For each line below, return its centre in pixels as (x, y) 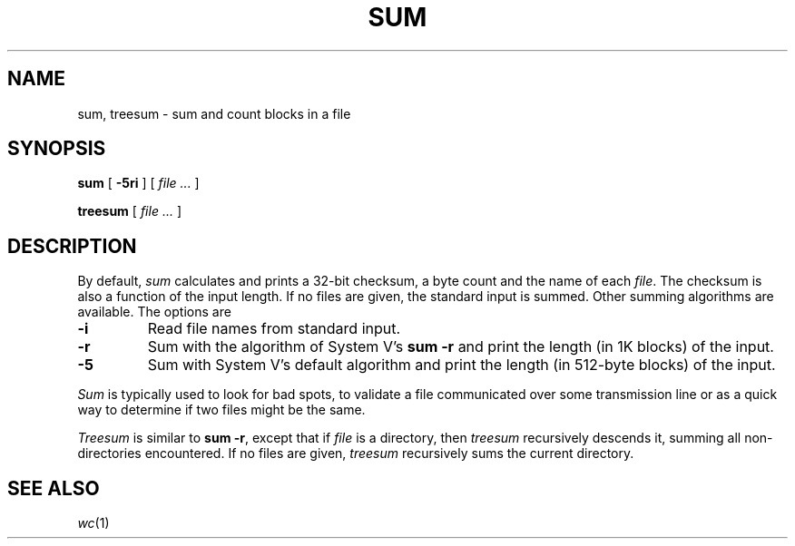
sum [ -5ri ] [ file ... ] (138, 183)
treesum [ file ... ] (130, 211)
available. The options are (154, 312)
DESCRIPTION (72, 246)
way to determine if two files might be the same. (221, 410)
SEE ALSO (54, 488)
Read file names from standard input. (274, 329)
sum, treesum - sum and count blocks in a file (214, 113)
